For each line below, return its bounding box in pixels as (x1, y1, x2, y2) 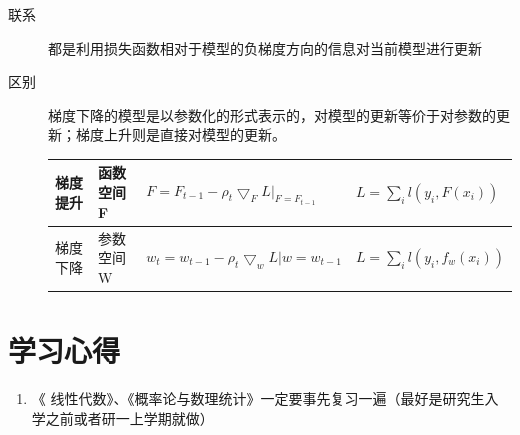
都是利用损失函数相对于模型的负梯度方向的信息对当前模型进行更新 (48, 37, 482, 58)
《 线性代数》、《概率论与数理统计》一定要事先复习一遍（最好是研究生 (31, 387, 485, 408)
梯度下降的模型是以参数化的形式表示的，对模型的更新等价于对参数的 (48, 104, 496, 125)
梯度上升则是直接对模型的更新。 (75, 124, 286, 145)
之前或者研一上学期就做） (45, 407, 214, 428)
